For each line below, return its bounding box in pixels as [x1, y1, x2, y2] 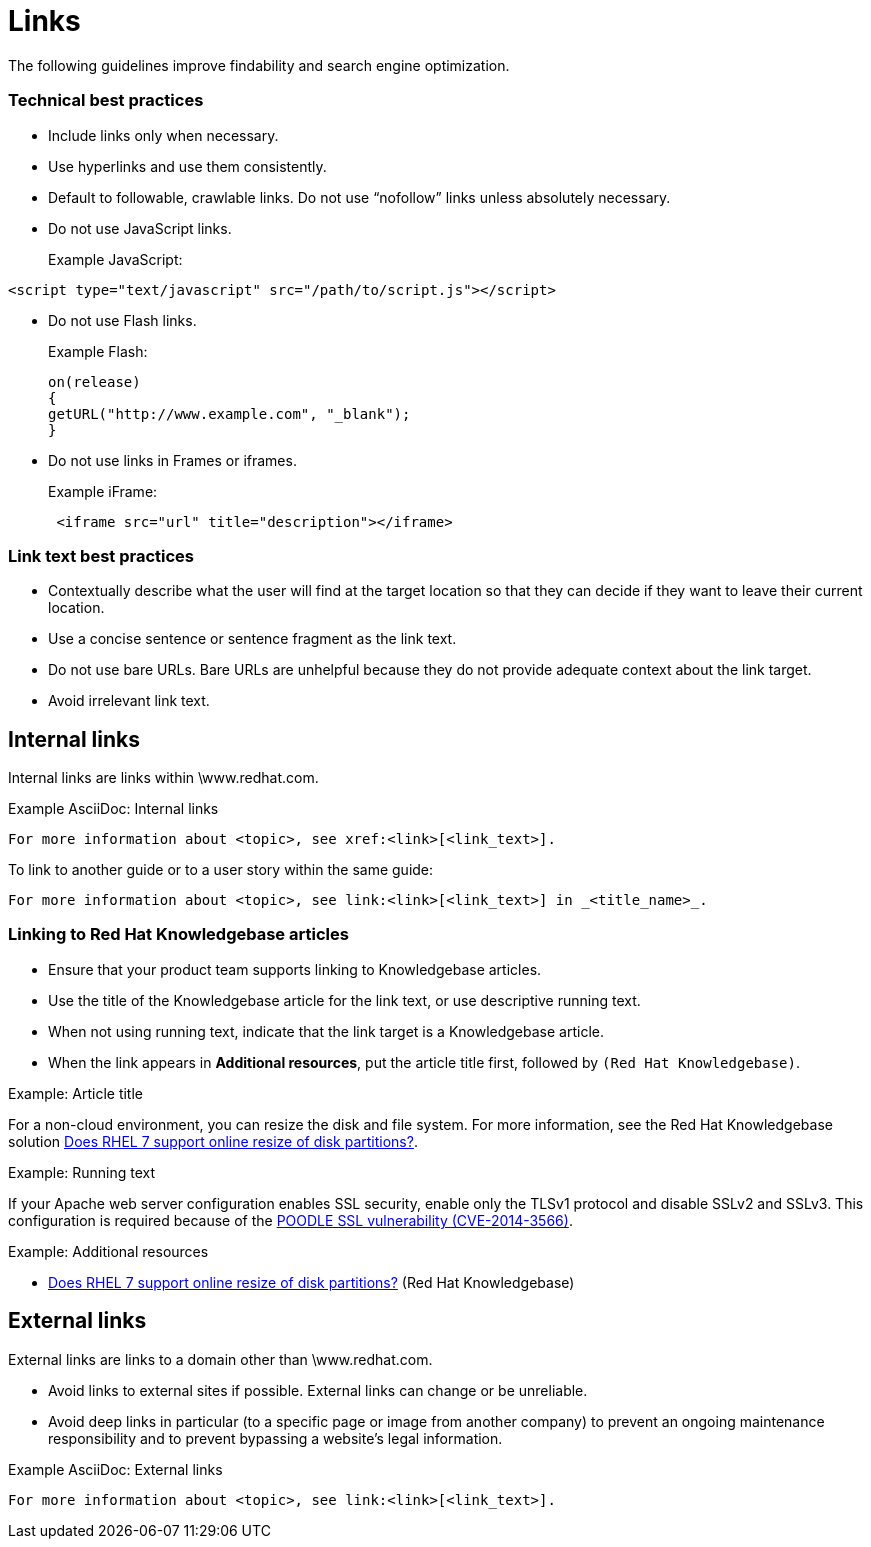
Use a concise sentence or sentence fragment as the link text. [48, 630, 457, 648]
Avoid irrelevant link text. [48, 692, 210, 710]
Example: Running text [8, 1163, 156, 1181]
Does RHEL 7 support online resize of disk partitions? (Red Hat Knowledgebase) [48, 1273, 575, 1291]
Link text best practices [8, 545, 194, 566]
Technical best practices [8, 90, 204, 111]
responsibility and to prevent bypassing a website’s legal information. [48, 1429, 503, 1447]
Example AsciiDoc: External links [8, 1460, 223, 1478]
